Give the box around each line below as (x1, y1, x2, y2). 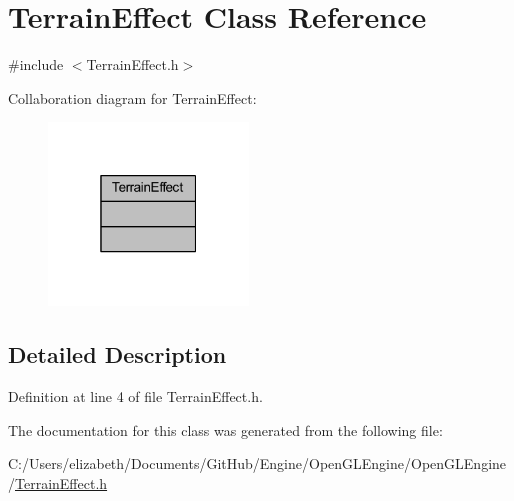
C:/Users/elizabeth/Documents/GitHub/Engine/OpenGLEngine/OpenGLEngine (8, 453, 507, 474)
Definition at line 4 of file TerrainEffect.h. (8, 386, 263, 407)
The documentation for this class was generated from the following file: (8, 419, 443, 440)
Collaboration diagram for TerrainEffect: (8, 87, 257, 108)
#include (8, 54, 64, 75)
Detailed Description (8, 339, 227, 370)
